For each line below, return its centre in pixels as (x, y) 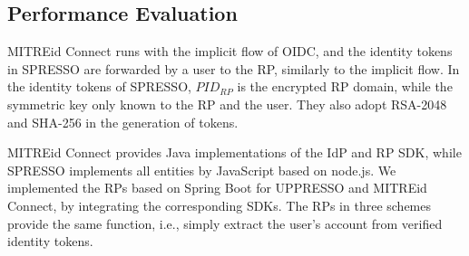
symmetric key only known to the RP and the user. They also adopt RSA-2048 (227, 104)
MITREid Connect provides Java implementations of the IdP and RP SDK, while (234, 152)
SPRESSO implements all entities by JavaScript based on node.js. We (202, 170)
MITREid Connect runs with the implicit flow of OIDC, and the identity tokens (230, 51)
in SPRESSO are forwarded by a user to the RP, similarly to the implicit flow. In (234, 68)
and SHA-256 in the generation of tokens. (123, 122)
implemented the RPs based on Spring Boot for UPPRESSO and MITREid (217, 188)
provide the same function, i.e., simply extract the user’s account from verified (225, 223)
